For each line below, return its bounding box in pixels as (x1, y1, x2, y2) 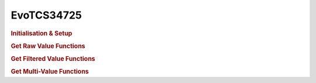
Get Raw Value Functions (11, 42, 85, 50)
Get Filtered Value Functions (11, 55, 95, 63)
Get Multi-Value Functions (11, 67, 89, 75)
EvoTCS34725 (11, 9, 82, 21)
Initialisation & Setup (11, 29, 73, 37)
